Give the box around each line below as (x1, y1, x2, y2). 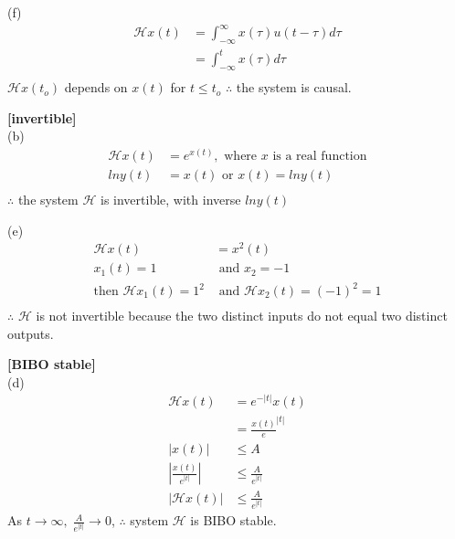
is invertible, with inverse (101, 190, 241, 209)
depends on (64, 78, 128, 97)
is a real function (272, 150, 367, 164)
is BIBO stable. (190, 511, 277, 530)
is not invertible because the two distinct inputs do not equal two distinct (36, 306, 448, 325)
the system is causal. (236, 78, 352, 97)
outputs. (7, 323, 54, 343)
